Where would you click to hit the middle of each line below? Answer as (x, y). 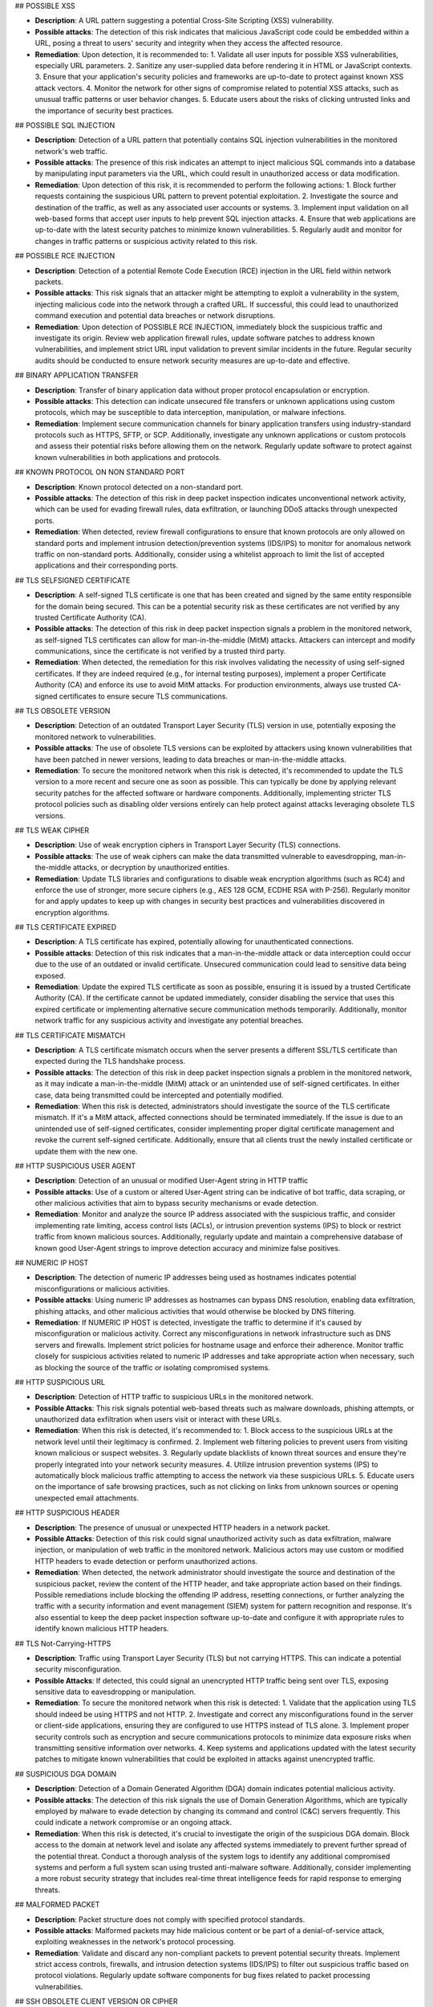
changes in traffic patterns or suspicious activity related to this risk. (146, 241)
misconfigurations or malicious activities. (102, 1288)
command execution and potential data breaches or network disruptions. (155, 316)
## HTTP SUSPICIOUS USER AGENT (75, 1166)
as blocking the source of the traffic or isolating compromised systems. (153, 1367)
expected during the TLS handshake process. (110, 1061)
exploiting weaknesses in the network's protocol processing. (135, 1942)
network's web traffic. (71, 151)
